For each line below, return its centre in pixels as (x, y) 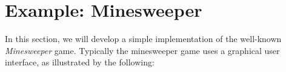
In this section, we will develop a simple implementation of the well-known (143, 39)
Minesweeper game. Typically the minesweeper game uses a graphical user (142, 50)
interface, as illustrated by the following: (80, 62)
